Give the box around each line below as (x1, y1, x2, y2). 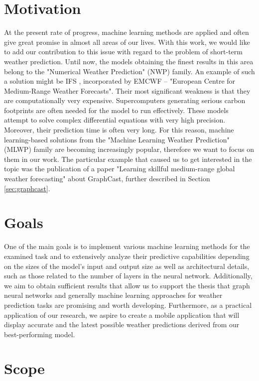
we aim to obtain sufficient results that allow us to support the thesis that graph (4, 280, 250, 290)
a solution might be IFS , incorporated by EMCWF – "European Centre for (4, 76, 236, 86)
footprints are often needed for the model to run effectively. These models (4, 105, 229, 115)
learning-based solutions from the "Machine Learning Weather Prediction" (4, 134, 230, 144)
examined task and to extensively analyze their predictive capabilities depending (4, 251, 250, 261)
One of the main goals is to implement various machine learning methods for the (4, 241, 250, 252)
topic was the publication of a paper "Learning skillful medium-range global (4, 163, 235, 174)
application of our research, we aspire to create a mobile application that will (4, 309, 240, 320)
